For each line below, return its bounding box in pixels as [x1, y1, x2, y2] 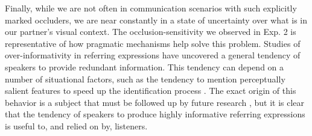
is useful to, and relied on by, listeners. [5, 119, 148, 132]
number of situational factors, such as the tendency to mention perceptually [5, 72, 285, 85]
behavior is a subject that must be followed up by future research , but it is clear [5, 96, 305, 108]
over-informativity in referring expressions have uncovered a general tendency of [5, 49, 301, 61]
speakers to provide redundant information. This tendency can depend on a [5, 60, 284, 73]
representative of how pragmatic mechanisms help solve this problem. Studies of [5, 37, 301, 49]
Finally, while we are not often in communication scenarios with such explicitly [5, 2, 297, 14]
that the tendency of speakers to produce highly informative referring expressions [5, 108, 305, 120]
